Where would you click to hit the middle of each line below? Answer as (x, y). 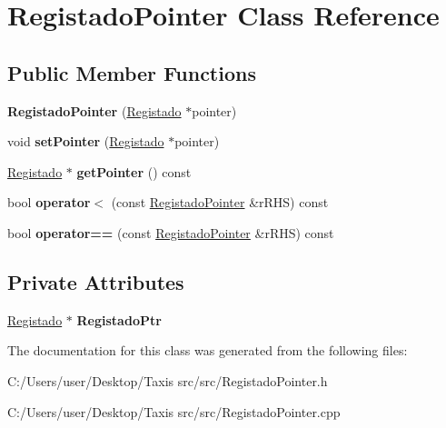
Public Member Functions (132, 72)
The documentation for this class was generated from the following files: (208, 350)
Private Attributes (96, 281)
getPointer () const (134, 171)
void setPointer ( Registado (86, 141)
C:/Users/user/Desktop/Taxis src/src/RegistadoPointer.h (168, 380)
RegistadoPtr (119, 319)
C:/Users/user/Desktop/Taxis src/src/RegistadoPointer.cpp (174, 411)
